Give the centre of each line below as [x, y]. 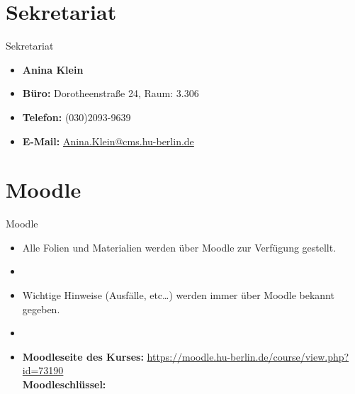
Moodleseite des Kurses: [83, 356]
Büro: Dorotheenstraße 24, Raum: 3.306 [111, 93]
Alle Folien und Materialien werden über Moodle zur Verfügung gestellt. [179, 247]
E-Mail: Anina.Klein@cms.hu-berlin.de [108, 141]
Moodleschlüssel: [64, 384]
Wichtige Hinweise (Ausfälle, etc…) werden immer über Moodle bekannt [178, 295]
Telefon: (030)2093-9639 [77, 117]
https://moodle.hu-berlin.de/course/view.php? [248, 356]
